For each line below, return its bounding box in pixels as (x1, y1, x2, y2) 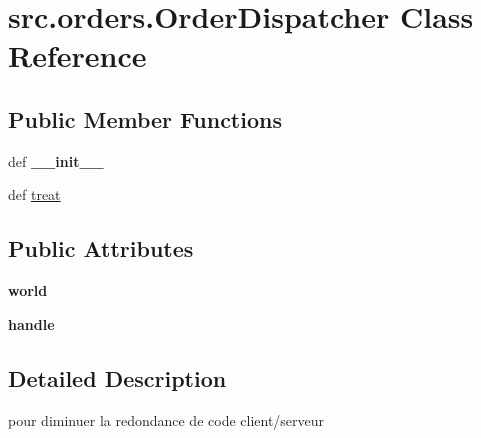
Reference (8, 35, 147, 76)
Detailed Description (8, 362, 227, 393)
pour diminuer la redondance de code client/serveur (8, 409, 325, 430)
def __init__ (8, 150, 104, 171)
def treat (8, 184, 61, 205)
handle (8, 313, 55, 334)
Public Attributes (8, 233, 194, 264)
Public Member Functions (8, 103, 282, 134)
